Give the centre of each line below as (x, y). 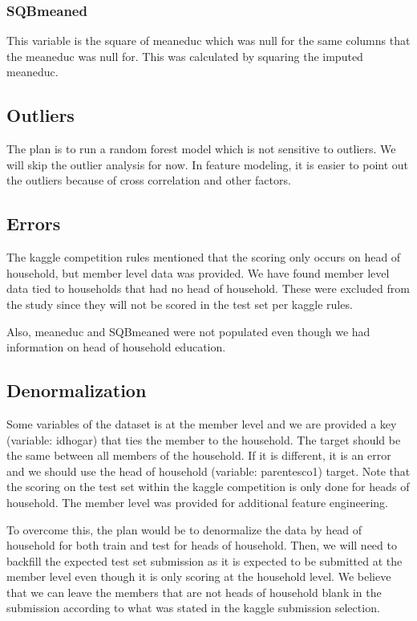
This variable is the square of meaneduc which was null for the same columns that (208, 41)
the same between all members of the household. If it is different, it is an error (199, 455)
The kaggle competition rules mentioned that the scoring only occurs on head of (204, 257)
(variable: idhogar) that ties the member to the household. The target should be (204, 439)
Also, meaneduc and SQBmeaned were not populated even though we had (188, 331)
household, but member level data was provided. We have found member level (198, 272)
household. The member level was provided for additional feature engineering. (197, 502)
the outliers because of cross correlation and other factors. (149, 180)
